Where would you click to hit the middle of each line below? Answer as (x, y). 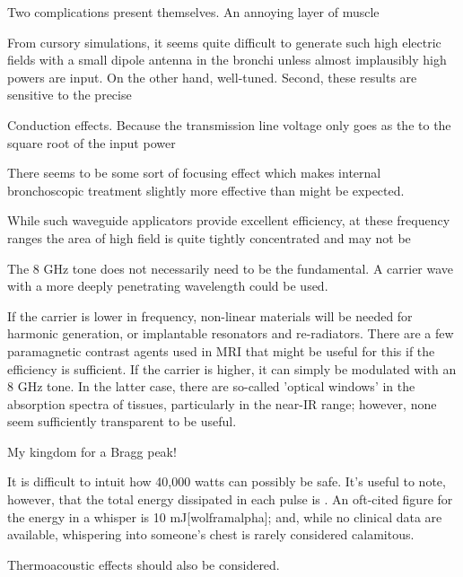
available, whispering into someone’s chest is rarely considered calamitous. (211, 534)
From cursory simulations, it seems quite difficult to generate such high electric (224, 42)
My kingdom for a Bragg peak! (92, 451)
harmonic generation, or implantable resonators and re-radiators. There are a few (231, 333)
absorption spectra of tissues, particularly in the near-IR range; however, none (222, 403)
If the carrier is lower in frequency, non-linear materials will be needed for (210, 315)
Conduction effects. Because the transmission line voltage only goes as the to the (229, 124)
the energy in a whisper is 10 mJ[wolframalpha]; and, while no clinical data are (225, 516)
